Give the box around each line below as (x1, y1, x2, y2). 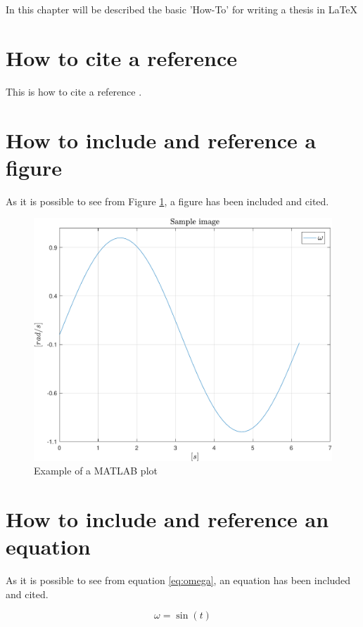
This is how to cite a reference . (6, 84, 142, 98)
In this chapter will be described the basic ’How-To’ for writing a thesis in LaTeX (6, 2, 358, 16)
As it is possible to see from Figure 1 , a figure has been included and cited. (6, 193, 329, 208)
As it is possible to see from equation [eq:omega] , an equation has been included (6, 573, 351, 588)
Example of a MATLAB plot (34, 463, 158, 478)
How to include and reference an (6, 504, 329, 533)
